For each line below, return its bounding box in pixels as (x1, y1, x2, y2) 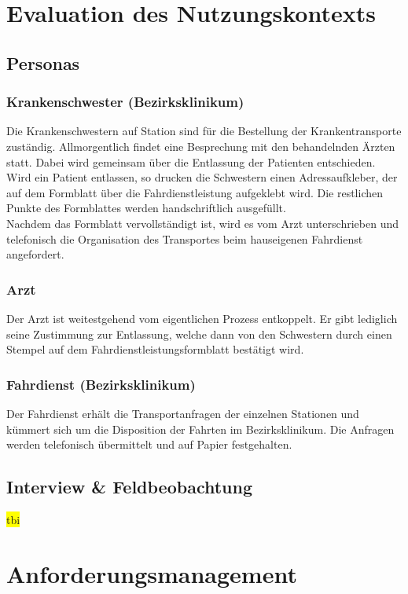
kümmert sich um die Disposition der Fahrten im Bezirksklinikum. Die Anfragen (6, 420, 395, 437)
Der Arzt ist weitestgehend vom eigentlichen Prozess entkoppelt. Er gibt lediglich (6, 310, 398, 326)
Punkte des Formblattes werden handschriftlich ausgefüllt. (6, 200, 286, 216)
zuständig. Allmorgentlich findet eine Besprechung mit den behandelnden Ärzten (6, 137, 395, 154)
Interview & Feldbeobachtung (6, 475, 253, 499)
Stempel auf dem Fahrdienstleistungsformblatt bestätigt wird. (6, 341, 304, 357)
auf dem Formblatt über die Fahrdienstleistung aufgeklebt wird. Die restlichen (6, 184, 384, 200)
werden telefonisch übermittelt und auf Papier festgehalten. (6, 436, 292, 453)
